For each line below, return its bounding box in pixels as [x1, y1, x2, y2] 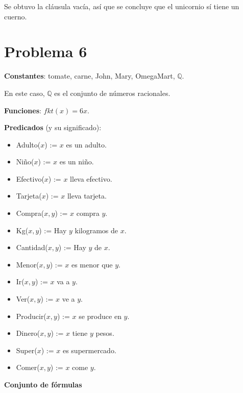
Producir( [16, 310, 46, 321]
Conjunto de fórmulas [4, 379, 82, 389]
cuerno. [4, 11, 27, 21]
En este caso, [4, 87, 45, 98]
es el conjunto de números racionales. [54, 87, 171, 98]
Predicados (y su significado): [4, 122, 102, 133]
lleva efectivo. [70, 173, 112, 184]
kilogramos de [75, 225, 118, 235]
